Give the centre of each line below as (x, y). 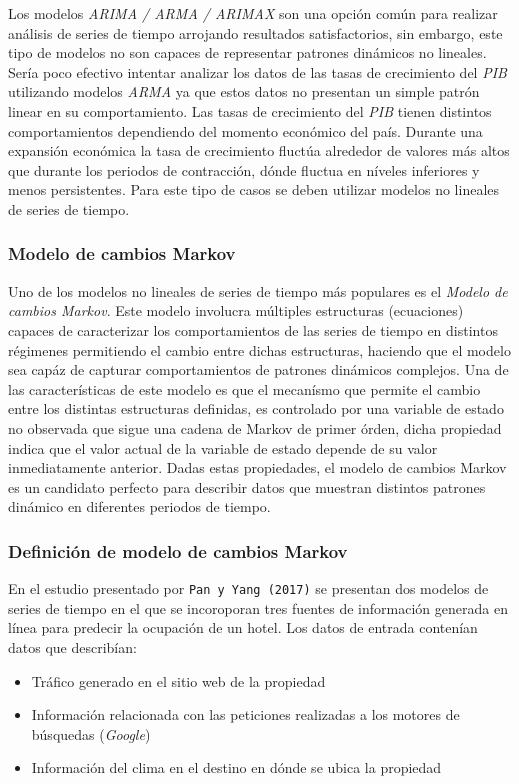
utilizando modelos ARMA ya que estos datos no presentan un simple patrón (244, 91)
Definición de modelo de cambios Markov (178, 550)
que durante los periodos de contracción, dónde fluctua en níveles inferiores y (244, 169)
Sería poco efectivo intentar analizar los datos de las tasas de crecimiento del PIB (257, 71)
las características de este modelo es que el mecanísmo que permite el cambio (244, 388)
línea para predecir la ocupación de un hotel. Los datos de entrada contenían (243, 627)
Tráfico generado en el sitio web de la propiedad (178, 680)
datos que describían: (72, 646)
